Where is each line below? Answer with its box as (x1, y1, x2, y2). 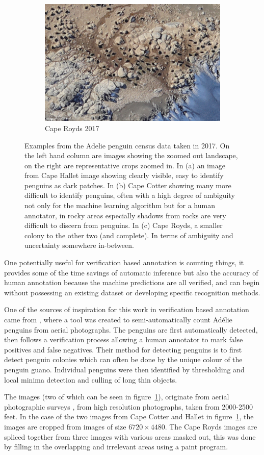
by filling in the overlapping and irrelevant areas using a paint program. (4, 441, 228, 452)
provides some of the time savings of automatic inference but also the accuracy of (4, 267, 258, 277)
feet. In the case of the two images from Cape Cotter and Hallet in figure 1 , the (4, 411, 254, 422)
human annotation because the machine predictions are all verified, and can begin (4, 277, 260, 288)
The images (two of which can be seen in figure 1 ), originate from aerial (4, 391, 229, 402)
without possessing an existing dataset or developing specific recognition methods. (4, 287, 260, 297)
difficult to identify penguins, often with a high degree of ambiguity (24, 190, 235, 200)
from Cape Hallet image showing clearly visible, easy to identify (24, 170, 224, 181)
